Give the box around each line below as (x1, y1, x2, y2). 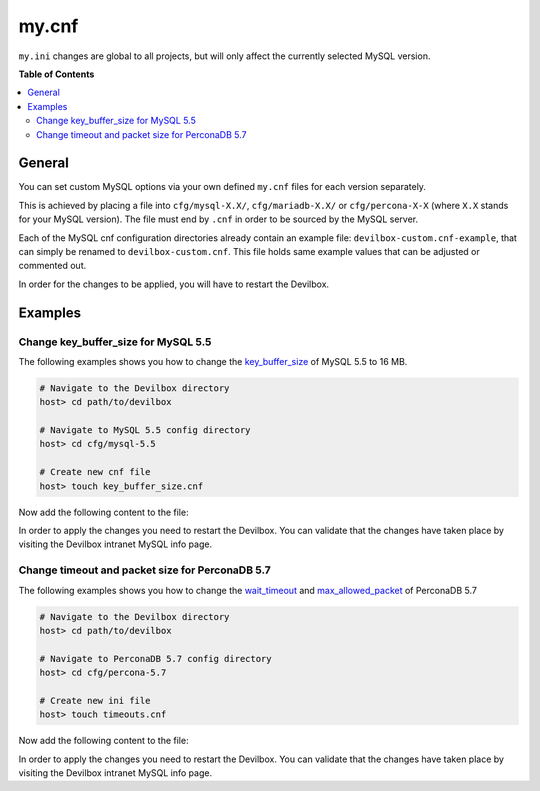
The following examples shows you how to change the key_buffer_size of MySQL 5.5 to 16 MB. (18, 355, 408, 367)
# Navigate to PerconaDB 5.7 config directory (39, 653, 272, 664)
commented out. (18, 260, 87, 272)
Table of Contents (18, 68, 95, 80)
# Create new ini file (39, 695, 151, 706)
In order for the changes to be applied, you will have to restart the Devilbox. (18, 278, 330, 290)
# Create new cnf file (39, 466, 151, 478)
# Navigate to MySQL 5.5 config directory (39, 425, 251, 436)
